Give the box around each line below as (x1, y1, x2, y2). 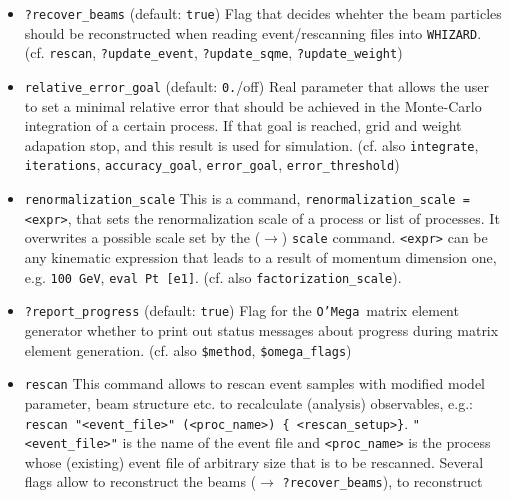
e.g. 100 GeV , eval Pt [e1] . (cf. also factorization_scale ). (24, 266, 402, 287)
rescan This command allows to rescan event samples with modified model (24, 373, 486, 394)
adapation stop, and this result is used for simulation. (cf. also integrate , (24, 134, 479, 155)
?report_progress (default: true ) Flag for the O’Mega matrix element (24, 300, 459, 321)
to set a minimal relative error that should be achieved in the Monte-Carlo (24, 95, 482, 116)
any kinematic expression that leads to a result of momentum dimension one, (24, 247, 497, 268)
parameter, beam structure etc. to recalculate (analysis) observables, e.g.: (24, 392, 473, 413)
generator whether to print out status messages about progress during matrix (24, 320, 499, 340)
